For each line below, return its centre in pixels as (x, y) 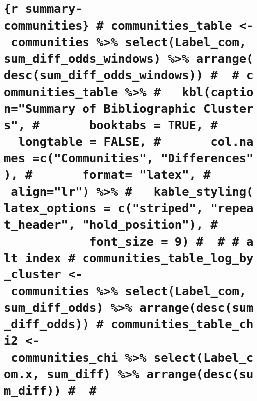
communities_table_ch (182, 325)
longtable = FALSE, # (89, 142)
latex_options (50, 208)
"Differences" (207, 158)
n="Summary (40, 109)
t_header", (40, 225)
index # (50, 258)
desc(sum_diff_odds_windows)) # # (122, 75)
